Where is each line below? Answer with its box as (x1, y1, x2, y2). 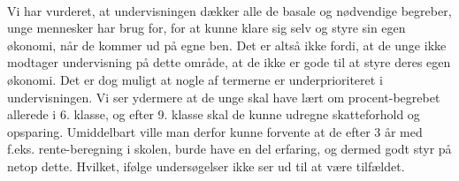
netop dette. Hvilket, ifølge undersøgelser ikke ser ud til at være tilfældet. (7, 156, 405, 175)
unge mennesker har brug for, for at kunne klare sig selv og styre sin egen (7, 19, 406, 37)
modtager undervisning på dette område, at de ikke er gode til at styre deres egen (7, 53, 451, 72)
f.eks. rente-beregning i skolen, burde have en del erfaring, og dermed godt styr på (7, 140, 452, 158)
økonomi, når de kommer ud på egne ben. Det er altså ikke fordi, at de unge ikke (7, 35, 447, 54)
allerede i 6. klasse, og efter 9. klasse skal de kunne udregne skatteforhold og (7, 105, 420, 124)
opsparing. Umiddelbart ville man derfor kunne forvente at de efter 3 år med (7, 122, 423, 140)
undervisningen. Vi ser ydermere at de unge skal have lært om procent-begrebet (7, 87, 440, 106)
